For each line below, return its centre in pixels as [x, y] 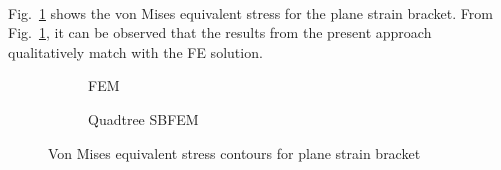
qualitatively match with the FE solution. [135, 51]
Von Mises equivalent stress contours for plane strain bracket [234, 152]
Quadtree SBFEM [143, 118]
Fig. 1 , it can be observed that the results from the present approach [220, 32]
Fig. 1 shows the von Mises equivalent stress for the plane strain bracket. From [250, 12]
